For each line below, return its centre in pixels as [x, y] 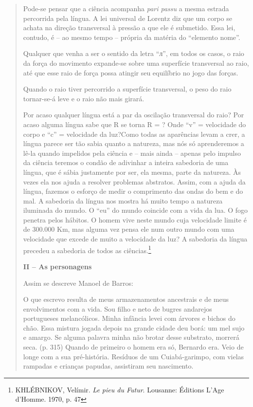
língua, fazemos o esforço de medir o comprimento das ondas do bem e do [133, 191]
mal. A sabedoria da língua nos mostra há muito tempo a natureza [123, 200]
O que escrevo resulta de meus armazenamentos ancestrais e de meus [126, 299]
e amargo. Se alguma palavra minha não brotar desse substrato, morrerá [131, 337]
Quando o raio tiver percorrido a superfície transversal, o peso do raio [127, 89]
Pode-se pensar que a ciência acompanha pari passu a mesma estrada [126, 8]
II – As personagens [57, 266]
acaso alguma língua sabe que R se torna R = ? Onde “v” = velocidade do [135, 124]
